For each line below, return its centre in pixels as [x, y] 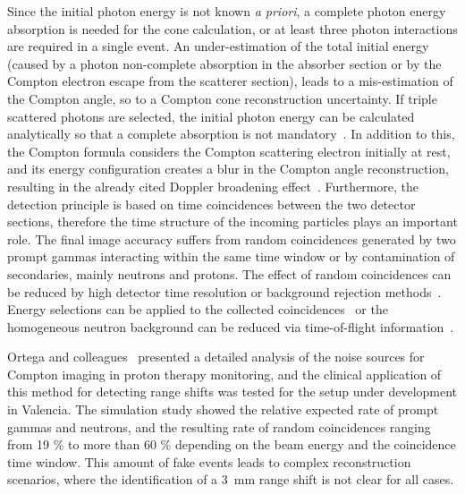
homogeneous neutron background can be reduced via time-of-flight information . [231, 326]
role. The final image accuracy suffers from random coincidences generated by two [232, 238]
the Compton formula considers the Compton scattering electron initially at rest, [229, 151]
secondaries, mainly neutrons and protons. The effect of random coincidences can [229, 273]
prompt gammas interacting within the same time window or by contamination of [231, 256]
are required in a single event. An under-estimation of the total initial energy [218, 46]
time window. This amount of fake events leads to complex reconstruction [209, 461]
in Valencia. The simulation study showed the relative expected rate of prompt [223, 409]
